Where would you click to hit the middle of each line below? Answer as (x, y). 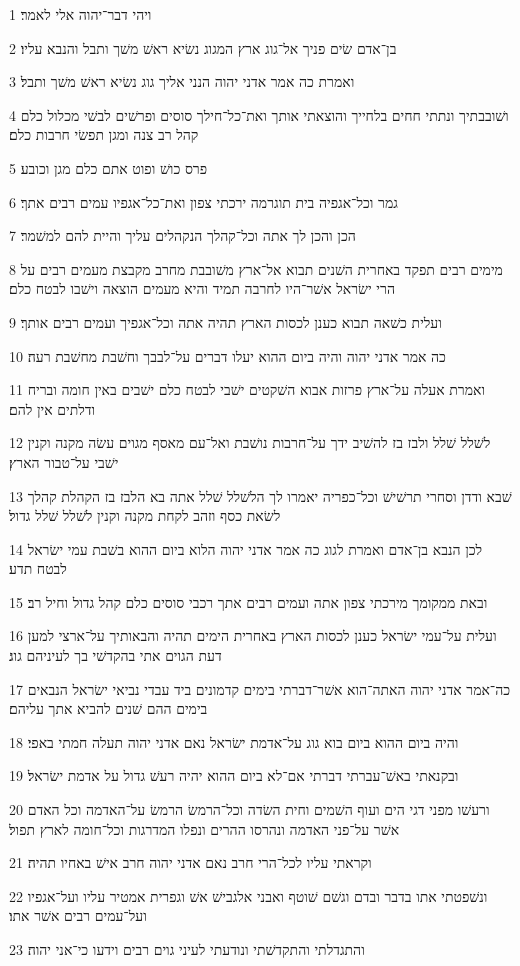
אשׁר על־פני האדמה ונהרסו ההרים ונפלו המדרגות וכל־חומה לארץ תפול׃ (204, 828)
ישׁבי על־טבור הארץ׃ (64, 461)
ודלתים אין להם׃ (52, 408)
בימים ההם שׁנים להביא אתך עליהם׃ (108, 708)
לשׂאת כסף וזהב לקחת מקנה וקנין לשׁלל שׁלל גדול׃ (145, 515)
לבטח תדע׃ (38, 568)
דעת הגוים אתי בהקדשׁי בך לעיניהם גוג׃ (115, 655)
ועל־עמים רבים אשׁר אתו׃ (78, 915)
